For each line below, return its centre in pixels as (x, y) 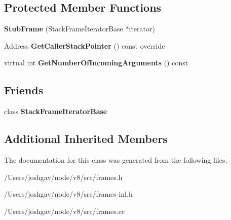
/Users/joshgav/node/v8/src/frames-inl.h (68, 194)
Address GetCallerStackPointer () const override (85, 45)
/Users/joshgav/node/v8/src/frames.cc (65, 211)
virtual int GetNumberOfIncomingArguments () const (96, 63)
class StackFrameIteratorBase (56, 111)
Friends (24, 90)
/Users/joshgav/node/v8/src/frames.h (63, 177)
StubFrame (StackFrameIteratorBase (64, 29)
